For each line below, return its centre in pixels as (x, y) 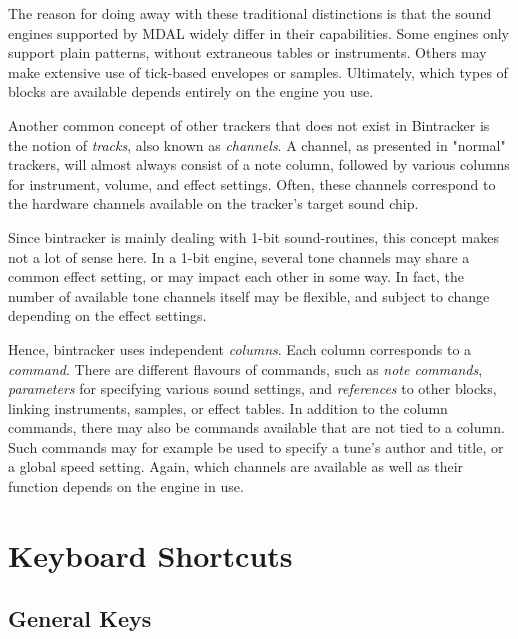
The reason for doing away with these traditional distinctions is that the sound (250, 13)
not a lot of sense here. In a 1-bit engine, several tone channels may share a (239, 256)
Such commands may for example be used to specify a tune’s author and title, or (256, 446)
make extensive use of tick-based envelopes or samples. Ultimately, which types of (258, 71)
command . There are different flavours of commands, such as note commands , (245, 368)
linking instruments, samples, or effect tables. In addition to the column (228, 407)
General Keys (80, 618)
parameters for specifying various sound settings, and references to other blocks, (252, 388)
